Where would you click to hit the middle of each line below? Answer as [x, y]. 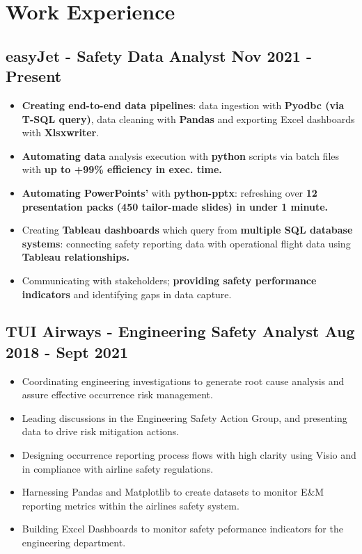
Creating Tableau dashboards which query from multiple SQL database [187, 230]
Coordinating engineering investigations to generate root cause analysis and [183, 381]
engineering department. [74, 543]
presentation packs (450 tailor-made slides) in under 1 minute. [175, 206]
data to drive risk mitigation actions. [101, 431]
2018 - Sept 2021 [67, 351]
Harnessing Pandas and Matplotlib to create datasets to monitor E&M [173, 492]
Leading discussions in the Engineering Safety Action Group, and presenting [184, 417]
